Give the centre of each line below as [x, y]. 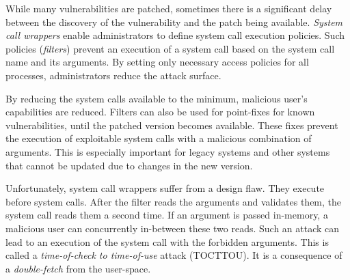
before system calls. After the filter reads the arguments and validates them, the [174, 201]
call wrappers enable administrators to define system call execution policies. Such [175, 35]
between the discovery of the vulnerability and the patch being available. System [174, 22]
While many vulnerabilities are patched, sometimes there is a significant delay [169, 8]
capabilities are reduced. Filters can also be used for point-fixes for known [160, 112]
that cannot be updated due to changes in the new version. [129, 165]
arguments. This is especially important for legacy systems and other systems [168, 151]
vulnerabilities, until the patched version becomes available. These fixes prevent [172, 125]
